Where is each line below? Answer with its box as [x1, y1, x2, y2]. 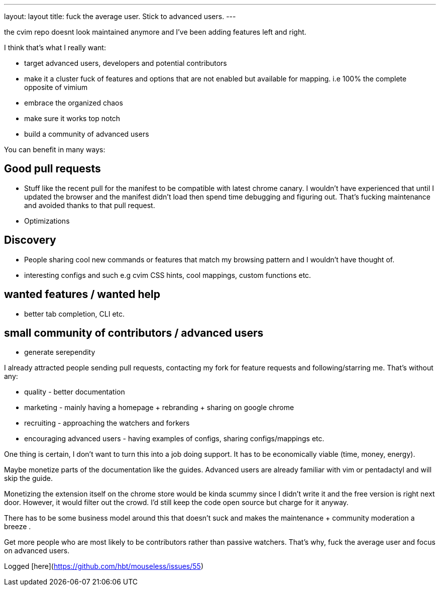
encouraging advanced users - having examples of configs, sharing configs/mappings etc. [24, 434, 324, 443]
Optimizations [24, 216, 70, 225]
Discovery [4, 234, 56, 247]
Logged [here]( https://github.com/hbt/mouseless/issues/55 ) [4, 562, 204, 571]
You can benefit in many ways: [4, 145, 105, 154]
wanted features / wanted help [4, 288, 161, 301]
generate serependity [24, 348, 95, 357]
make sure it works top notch [24, 114, 121, 123]
